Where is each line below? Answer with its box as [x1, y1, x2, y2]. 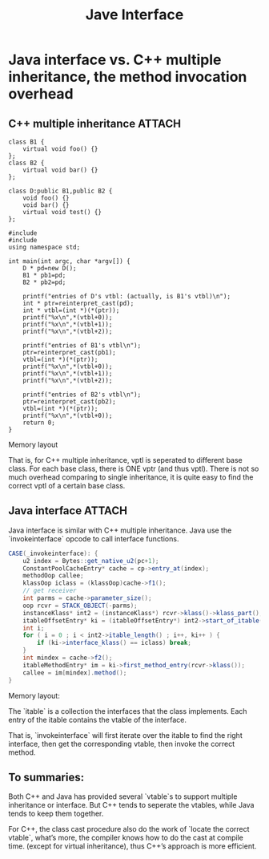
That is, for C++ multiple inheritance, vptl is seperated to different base [8, 456, 243, 464]
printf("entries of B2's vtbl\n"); [22, 391, 142, 399]
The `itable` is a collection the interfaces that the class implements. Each [8, 706, 247, 715]
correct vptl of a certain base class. [8, 481, 126, 490]
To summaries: [8, 770, 85, 784]
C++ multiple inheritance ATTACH [8, 116, 182, 130]
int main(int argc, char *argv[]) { [8, 257, 130, 265]
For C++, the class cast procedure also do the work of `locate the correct [8, 825, 250, 834]
